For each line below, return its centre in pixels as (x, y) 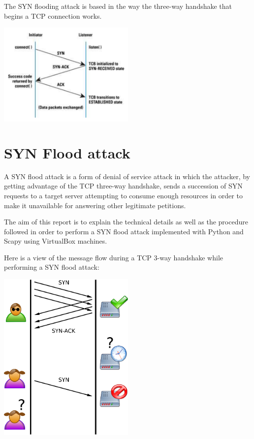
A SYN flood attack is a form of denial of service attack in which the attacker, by (127, 176)
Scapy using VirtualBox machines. (56, 241)
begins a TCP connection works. (53, 16)
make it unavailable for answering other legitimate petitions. (95, 205)
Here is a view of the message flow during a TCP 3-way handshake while (114, 257)
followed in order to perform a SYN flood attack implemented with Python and (124, 231)
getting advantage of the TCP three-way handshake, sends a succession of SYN (123, 186)
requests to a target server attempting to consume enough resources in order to (123, 195)
